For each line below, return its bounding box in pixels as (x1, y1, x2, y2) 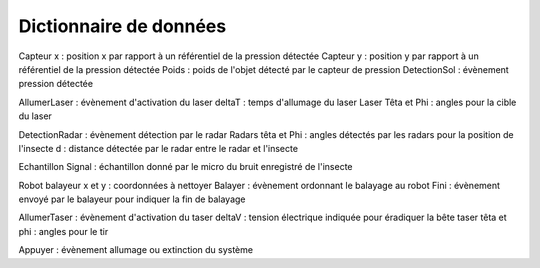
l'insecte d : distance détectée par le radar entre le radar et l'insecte (18, 142, 299, 154)
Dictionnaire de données (18, 15, 227, 37)
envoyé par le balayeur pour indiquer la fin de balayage (18, 193, 246, 205)
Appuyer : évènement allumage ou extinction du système (18, 244, 254, 256)
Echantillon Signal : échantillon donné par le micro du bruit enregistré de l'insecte (18, 161, 354, 173)
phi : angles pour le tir (18, 225, 109, 237)
